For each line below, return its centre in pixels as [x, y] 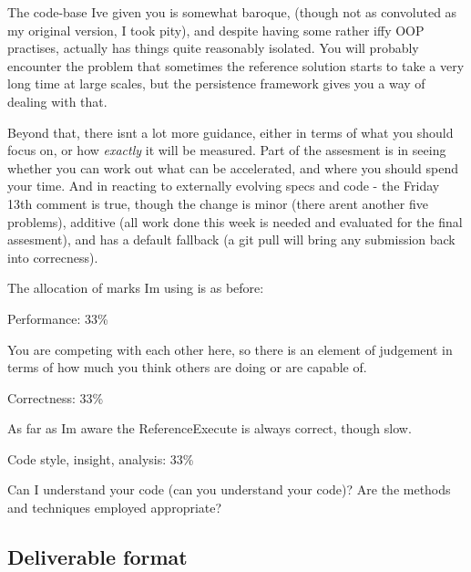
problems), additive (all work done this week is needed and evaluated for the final [235, 221]
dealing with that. [57, 101]
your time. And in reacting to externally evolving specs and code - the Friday [224, 186]
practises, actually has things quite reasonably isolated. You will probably [213, 48]
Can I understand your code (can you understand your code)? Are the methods [229, 489]
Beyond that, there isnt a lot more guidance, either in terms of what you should [230, 132]
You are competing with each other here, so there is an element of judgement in [230, 349]
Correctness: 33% [56, 397]
